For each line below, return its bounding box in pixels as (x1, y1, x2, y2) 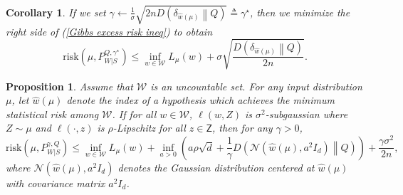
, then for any (212, 120, 273, 135)
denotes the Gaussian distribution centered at (117, 159, 315, 174)
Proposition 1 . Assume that (6, 78, 133, 93)
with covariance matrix (6, 175, 105, 190)
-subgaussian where (265, 106, 348, 121)
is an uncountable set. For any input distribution (150, 78, 362, 93)
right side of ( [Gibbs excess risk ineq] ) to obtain (6, 23, 213, 38)
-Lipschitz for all (112, 120, 186, 135)
